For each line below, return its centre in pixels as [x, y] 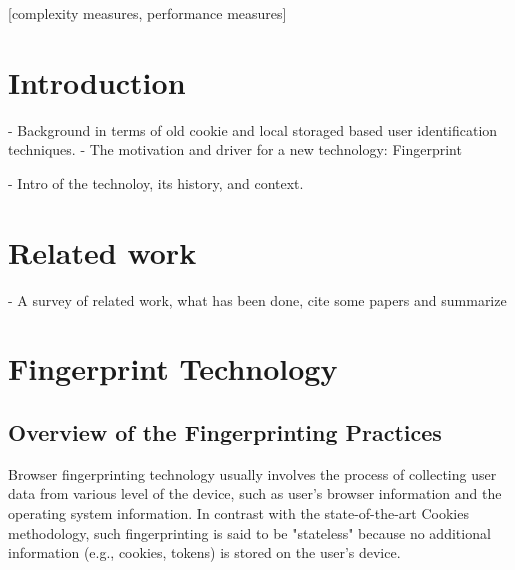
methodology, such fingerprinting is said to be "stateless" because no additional [249, 532]
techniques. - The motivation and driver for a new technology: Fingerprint [235, 149]
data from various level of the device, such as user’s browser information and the [255, 493]
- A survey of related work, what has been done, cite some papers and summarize [257, 299]
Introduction [97, 81]
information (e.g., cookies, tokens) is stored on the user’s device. [204, 552]
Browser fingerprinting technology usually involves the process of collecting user [252, 473]
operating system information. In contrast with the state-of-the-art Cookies [238, 512]
